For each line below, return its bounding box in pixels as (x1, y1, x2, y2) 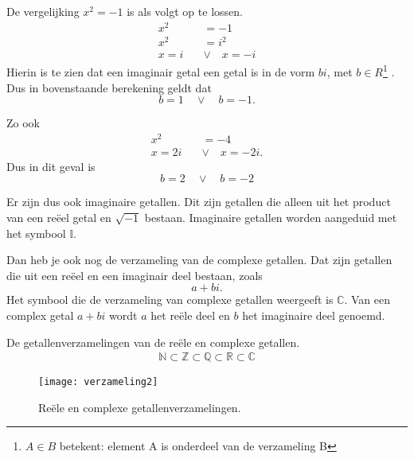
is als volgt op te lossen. (127, 3, 243, 19)
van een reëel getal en (6, 209, 111, 226)
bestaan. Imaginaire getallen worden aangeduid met (144, 209, 397, 226)
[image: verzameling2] (38, 376, 158, 388)
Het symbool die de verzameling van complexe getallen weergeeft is (6, 291, 334, 308)
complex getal (6, 307, 74, 323)
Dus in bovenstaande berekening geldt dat (6, 79, 212, 95)
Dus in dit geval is (6, 158, 96, 174)
